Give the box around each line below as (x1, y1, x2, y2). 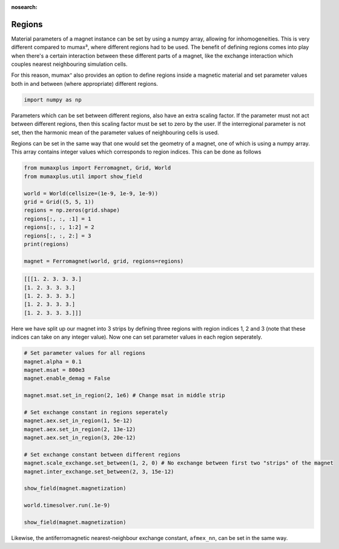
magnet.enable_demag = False (24, 375, 111, 382)
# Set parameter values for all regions (24, 349, 145, 357)
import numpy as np (24, 96, 82, 103)
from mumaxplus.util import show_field (24, 173, 142, 180)
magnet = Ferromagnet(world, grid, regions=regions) (24, 258, 184, 264)
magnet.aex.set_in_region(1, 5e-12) (24, 417, 133, 424)
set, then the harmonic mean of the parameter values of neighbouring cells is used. (11, 129, 219, 136)
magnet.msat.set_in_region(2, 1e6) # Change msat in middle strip (24, 392, 225, 399)
